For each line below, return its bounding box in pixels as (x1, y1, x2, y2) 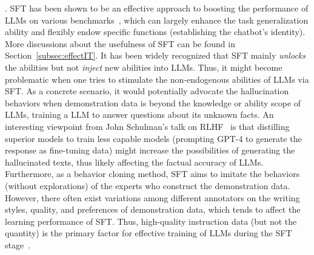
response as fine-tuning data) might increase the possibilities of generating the (5, 144, 295, 157)
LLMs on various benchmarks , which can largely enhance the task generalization (5, 13, 309, 26)
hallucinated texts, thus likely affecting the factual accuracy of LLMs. (5, 155, 264, 168)
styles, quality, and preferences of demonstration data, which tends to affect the (5, 203, 301, 216)
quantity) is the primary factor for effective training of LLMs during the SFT (5, 227, 292, 239)
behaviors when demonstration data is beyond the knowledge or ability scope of (5, 96, 301, 109)
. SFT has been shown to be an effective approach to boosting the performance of (5, 2, 309, 14)
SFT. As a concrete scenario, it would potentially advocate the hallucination (5, 85, 289, 97)
